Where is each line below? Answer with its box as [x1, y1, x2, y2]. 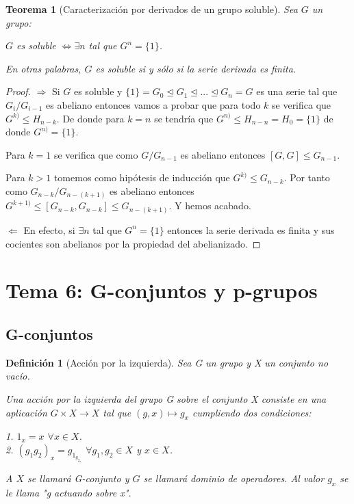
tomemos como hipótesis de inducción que [53, 170, 230, 185]
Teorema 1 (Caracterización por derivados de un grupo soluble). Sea [5, 2, 298, 16]
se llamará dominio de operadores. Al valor [143, 470, 325, 485]
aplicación [5, 405, 47, 419]
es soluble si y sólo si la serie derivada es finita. [95, 61, 296, 75]
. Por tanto [283, 170, 330, 185]
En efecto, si [23, 222, 75, 237]
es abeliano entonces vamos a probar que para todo [46, 97, 261, 111]
